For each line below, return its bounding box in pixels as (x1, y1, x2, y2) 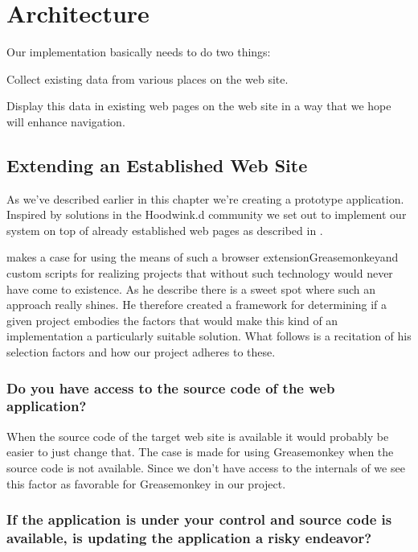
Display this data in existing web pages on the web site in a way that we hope (6, 97, 391, 114)
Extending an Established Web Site (6, 152, 308, 177)
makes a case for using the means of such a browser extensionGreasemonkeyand (6, 249, 399, 266)
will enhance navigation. (6, 113, 125, 130)
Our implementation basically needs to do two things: (6, 43, 271, 60)
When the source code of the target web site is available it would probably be (6, 427, 389, 444)
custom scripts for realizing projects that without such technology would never (6, 265, 393, 282)
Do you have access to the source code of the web (6, 377, 335, 398)
